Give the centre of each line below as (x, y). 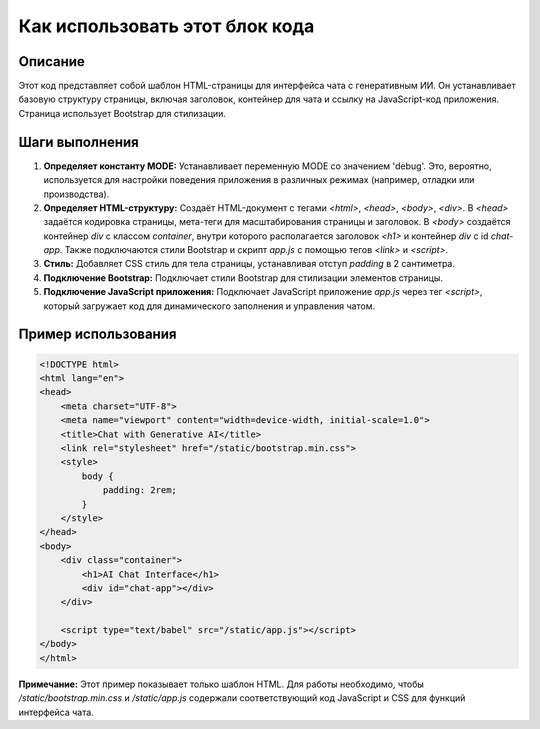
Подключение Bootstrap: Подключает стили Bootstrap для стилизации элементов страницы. (243, 277)
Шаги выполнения (78, 141)
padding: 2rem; (139, 490)
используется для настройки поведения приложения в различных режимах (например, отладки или (259, 180)
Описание (51, 61)
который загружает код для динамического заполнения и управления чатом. (209, 306)
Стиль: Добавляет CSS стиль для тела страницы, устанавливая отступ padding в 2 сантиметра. (249, 264)
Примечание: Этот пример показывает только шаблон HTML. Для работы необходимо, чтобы (221, 684)
